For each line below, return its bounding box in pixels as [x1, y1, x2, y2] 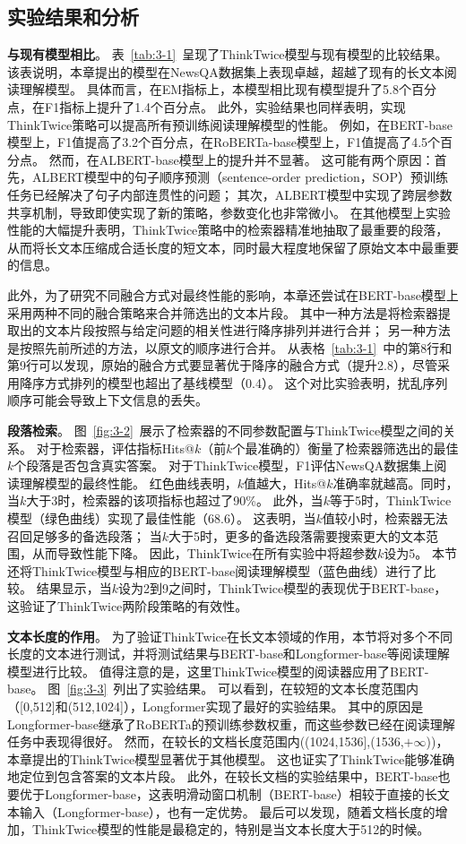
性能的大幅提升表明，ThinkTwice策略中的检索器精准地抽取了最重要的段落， [7, 220, 449, 239]
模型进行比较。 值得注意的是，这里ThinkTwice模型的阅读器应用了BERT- [7, 661, 429, 680]
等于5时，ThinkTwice [329, 491, 452, 510]
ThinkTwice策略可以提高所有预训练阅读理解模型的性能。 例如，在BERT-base [7, 115, 453, 133]
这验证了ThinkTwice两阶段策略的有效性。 [7, 597, 248, 616]
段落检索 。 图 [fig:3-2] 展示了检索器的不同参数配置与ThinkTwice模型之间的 [7, 421, 444, 440]
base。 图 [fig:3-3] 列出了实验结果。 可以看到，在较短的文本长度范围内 [7, 679, 419, 698]
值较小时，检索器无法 [322, 509, 448, 528]
